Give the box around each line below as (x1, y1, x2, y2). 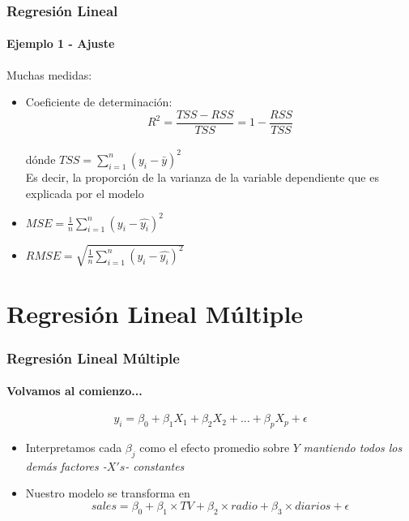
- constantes (125, 457, 185, 474)
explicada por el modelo (25, 184, 144, 201)
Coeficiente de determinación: (25, 93, 173, 110)
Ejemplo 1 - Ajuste (6, 35, 115, 52)
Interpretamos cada (25, 439, 122, 456)
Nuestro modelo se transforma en (25, 484, 190, 502)
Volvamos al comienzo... (6, 382, 143, 399)
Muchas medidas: (6, 66, 92, 83)
